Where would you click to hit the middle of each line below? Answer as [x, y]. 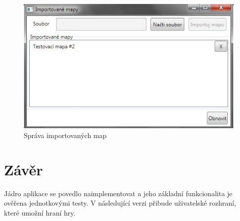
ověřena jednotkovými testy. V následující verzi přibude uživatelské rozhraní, [120, 203]
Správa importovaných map [65, 135]
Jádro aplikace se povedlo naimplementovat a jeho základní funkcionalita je [118, 193]
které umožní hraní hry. [40, 212]
